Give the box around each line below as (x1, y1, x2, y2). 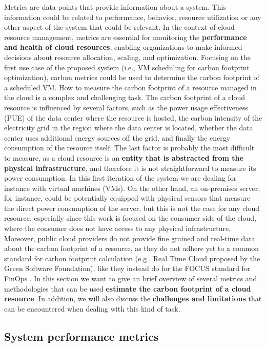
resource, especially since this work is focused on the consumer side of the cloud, (4, 213, 256, 223)
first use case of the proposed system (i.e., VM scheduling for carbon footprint (4, 62, 250, 72)
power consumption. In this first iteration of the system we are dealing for (4, 172, 237, 183)
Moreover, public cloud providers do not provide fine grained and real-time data (4, 233, 255, 243)
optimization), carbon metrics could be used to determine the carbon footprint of (4, 72, 259, 83)
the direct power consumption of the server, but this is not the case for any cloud (4, 202, 259, 213)
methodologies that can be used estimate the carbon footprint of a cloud (4, 283, 251, 294)
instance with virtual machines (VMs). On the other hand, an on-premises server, (4, 182, 260, 193)
